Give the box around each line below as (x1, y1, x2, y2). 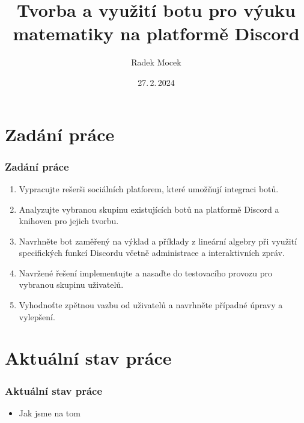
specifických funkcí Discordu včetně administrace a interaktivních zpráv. (19, 246, 285, 259)
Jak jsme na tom (19, 406, 81, 419)
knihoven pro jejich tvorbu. (19, 215, 119, 227)
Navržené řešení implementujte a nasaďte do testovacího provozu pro (19, 266, 272, 279)
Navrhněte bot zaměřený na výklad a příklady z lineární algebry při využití (19, 234, 297, 247)
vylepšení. (19, 310, 55, 323)
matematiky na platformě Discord (13, 21, 300, 46)
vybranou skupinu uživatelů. (19, 278, 124, 291)
